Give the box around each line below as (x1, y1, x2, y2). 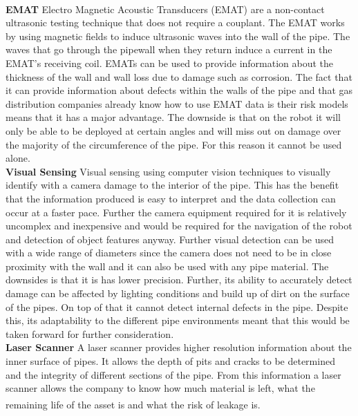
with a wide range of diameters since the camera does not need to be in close (6, 245, 332, 260)
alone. (6, 151, 30, 165)
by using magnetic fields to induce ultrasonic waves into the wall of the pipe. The (6, 28, 350, 43)
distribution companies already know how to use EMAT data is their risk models (6, 96, 348, 111)
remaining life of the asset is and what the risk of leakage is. (6, 397, 261, 411)
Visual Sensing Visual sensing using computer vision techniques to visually (6, 164, 331, 178)
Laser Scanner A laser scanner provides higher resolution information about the (6, 340, 352, 354)
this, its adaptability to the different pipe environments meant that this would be (6, 313, 350, 328)
